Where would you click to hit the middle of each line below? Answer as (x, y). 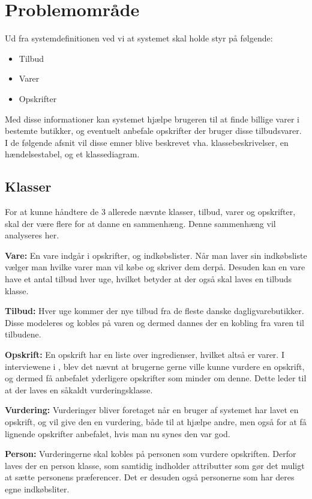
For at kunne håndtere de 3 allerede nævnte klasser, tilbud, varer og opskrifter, (150, 212)
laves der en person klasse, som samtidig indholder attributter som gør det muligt (155, 465)
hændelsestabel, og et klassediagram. (72, 154)
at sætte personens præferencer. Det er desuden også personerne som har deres (150, 477)
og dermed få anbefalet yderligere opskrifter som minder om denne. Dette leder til (156, 378)
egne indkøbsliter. (37, 488)
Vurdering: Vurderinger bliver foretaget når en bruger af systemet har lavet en (152, 410)
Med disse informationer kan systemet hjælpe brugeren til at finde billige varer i (152, 119)
